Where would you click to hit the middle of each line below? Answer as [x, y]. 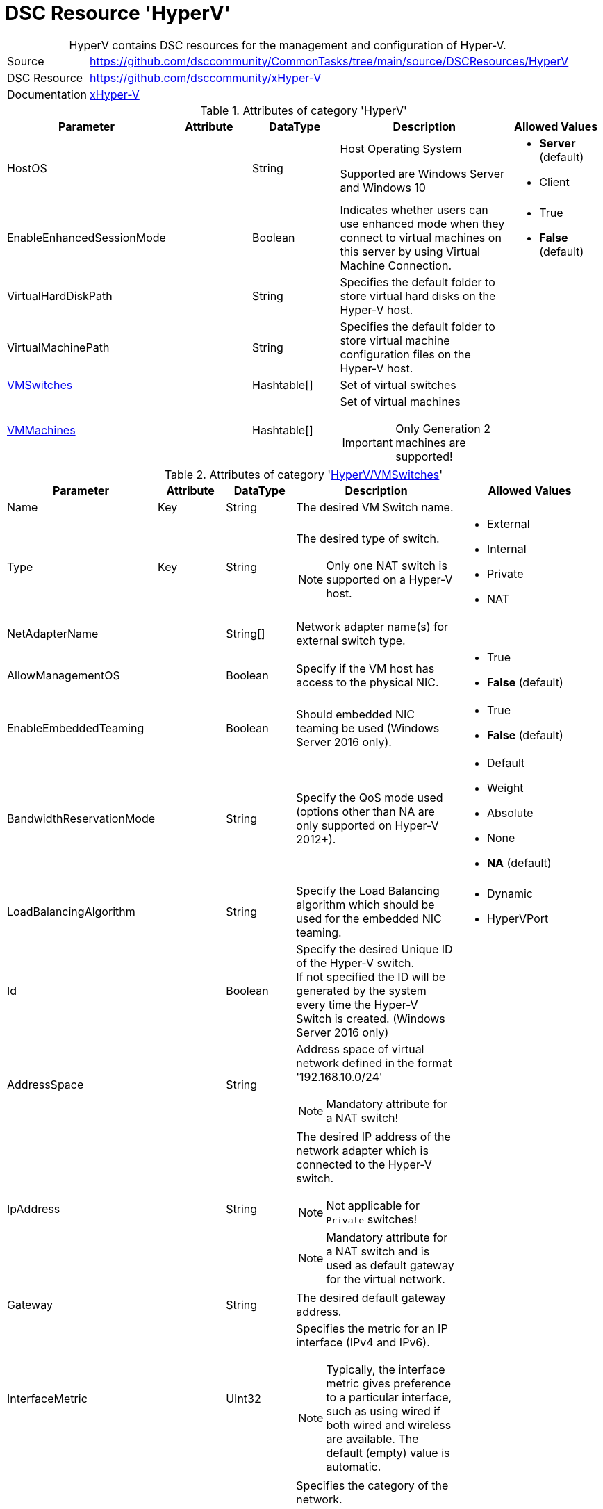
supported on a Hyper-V [389, 579]
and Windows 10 [383, 187]
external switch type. [351, 640]
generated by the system [361, 990]
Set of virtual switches [398, 385]
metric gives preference [388, 1383]
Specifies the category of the [372, 1485]
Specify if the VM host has [365, 668]
